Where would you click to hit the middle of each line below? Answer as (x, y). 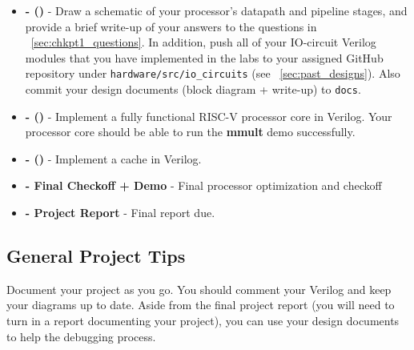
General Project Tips (96, 256)
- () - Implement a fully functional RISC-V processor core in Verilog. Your (209, 116)
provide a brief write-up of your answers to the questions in (171, 26)
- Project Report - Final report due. (120, 213)
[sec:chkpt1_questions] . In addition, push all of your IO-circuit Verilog (203, 42)
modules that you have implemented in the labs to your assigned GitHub (204, 57)
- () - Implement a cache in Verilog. (113, 158)
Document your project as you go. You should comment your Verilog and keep (199, 289)
